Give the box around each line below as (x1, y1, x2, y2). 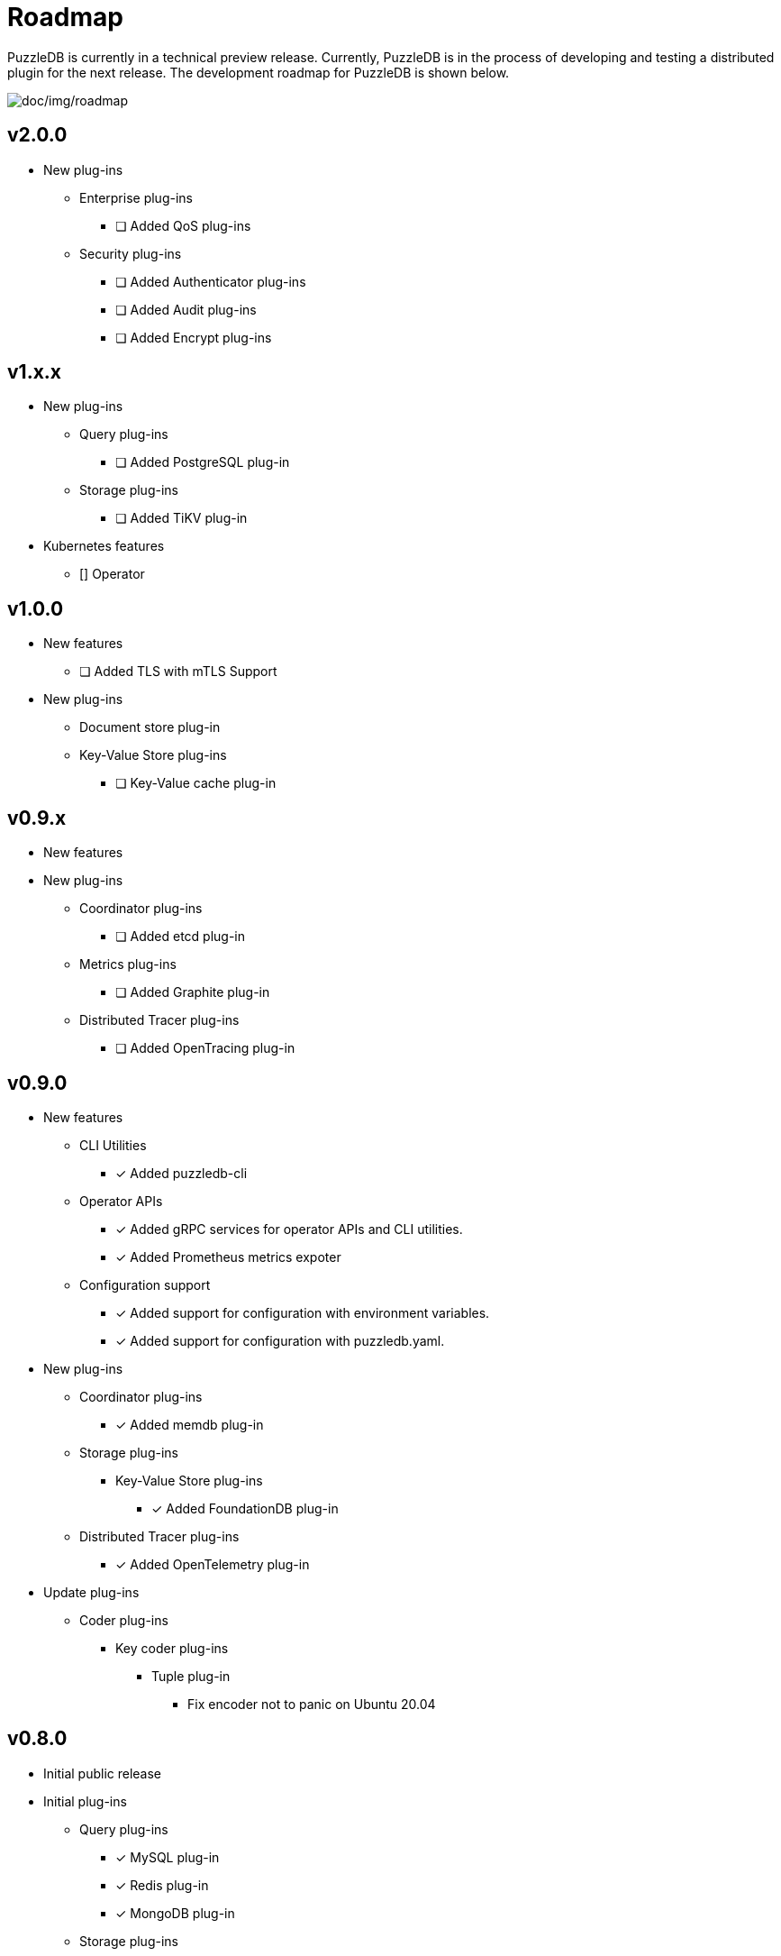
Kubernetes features (43, 538, 165, 554)
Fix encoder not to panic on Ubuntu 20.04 (187, 1696, 436, 1712)
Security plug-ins (79, 245, 182, 261)
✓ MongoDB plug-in (115, 1905, 235, 1921)
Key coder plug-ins (115, 1640, 229, 1656)
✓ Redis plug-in (115, 1877, 209, 1893)
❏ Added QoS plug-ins (115, 217, 251, 233)
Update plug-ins (43, 1584, 140, 1600)
